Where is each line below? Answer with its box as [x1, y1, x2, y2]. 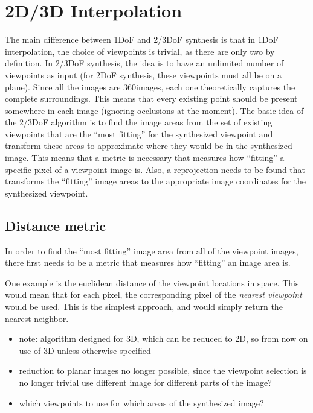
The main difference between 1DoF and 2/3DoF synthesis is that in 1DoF [5, 33, 279, 46]
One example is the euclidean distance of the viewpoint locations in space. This [5, 276, 299, 289]
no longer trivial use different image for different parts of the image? [19, 376, 272, 388]
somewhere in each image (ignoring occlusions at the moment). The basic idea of [5, 104, 304, 116]
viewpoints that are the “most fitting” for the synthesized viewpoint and [5, 127, 273, 140]
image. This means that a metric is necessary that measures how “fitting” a [5, 151, 285, 164]
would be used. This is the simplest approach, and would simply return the [5, 300, 283, 313]
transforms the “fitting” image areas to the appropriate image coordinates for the [5, 175, 306, 188]
